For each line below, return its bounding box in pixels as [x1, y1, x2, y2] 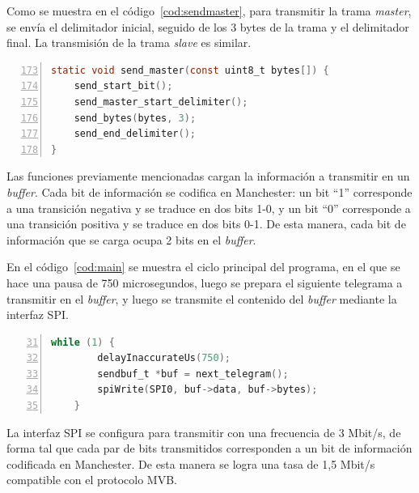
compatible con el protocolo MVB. [6, 471, 178, 488]
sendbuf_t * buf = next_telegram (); [97, 368, 289, 380]
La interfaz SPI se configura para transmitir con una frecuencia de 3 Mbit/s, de [6, 423, 401, 440]
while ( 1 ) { [51, 336, 115, 348]
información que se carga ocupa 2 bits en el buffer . [6, 231, 256, 248]
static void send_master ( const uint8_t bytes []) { [51, 64, 329, 76]
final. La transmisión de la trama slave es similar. [6, 34, 252, 51]
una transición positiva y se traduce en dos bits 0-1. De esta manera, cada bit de [6, 215, 406, 232]
